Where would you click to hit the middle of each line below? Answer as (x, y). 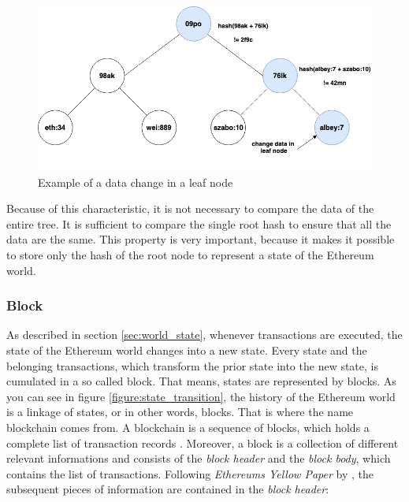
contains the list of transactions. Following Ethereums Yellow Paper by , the (190, 473)
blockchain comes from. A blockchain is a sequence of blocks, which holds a (188, 427)
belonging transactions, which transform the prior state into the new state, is (192, 365)
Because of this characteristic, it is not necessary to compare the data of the (190, 208)
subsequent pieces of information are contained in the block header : (168, 489)
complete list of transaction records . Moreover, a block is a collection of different (203, 443)
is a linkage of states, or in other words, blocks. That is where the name (180, 412)
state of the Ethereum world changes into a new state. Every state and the (187, 350)
